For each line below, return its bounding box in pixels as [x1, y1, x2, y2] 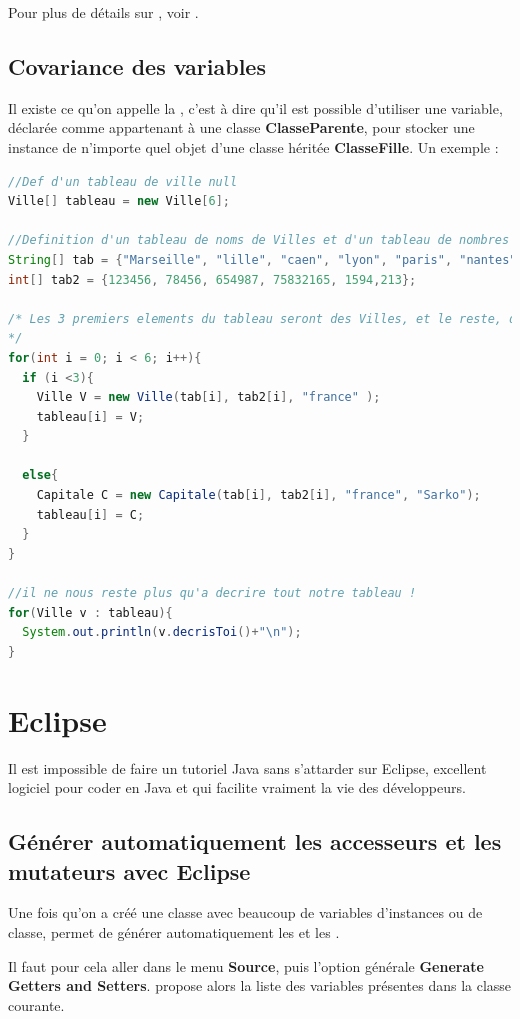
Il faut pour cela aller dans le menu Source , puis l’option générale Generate [8, 955, 484, 976]
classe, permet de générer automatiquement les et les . [8, 921, 340, 942]
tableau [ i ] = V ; [36, 409, 145, 424]
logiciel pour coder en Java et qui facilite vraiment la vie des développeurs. [8, 777, 466, 798]
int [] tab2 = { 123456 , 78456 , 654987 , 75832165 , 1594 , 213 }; [8, 272, 417, 287]
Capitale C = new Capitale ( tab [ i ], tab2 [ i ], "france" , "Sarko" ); [36, 488, 481, 503]
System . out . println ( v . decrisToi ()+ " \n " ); [22, 625, 302, 640]
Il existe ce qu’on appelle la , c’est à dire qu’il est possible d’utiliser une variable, [8, 97, 503, 118]
